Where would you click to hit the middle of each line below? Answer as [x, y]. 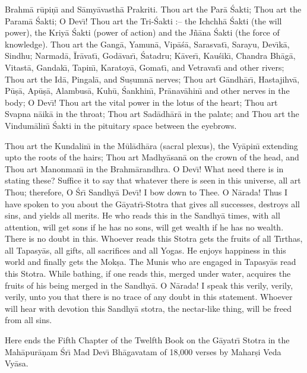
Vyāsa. [17, 363]
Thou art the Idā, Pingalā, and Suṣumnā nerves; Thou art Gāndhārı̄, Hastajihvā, [152, 79]
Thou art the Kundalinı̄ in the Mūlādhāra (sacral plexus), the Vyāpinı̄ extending [151, 145]
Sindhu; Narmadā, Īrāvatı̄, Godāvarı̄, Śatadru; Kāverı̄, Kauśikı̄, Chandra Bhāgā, [150, 56]
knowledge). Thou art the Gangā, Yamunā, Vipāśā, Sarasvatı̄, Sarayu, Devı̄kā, [147, 44]
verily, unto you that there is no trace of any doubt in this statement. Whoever [149, 297]
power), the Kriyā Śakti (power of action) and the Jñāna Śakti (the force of [142, 32]
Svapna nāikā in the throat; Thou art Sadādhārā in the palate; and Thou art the [152, 114]
